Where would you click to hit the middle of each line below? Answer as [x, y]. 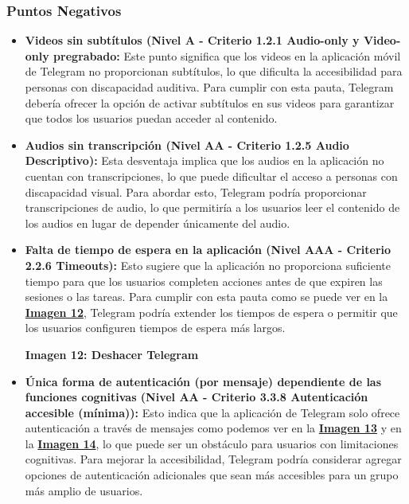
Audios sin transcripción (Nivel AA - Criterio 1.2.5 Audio [187, 145]
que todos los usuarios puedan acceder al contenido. [151, 118]
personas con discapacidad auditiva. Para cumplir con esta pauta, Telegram [209, 87]
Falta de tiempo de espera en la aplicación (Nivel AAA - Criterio [208, 250]
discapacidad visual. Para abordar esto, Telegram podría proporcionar [196, 191]
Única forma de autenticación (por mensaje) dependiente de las [203, 381]
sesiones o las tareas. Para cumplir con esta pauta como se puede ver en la [206, 297]
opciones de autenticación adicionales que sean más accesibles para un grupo [212, 475]
